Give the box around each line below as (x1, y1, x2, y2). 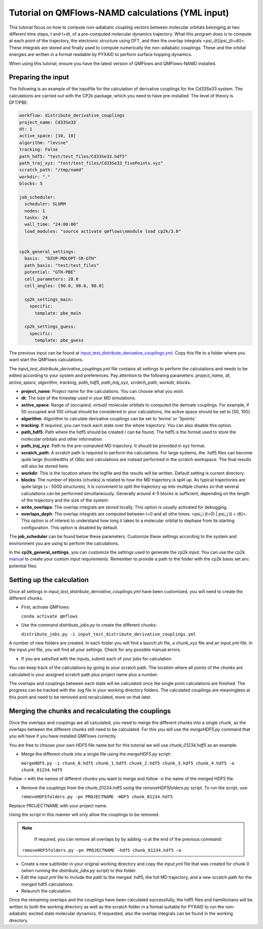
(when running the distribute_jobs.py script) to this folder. (21, 867, 137, 873)
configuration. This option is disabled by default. (21, 524, 119, 530)
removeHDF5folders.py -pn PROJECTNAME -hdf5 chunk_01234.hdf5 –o (22, 848, 182, 853)
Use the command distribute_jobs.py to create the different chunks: (21, 622, 157, 628)
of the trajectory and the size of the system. (21, 497, 109, 503)
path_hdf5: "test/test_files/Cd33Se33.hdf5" (19, 153, 128, 159)
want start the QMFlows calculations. (9, 357, 84, 363)
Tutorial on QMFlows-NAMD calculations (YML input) (9, 7, 229, 18)
